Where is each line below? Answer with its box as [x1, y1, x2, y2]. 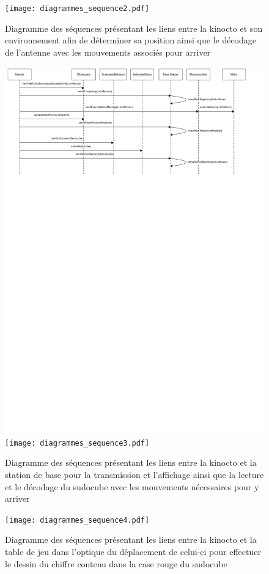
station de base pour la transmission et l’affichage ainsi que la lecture [5, 468, 264, 480]
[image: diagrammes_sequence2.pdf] [5, 4, 150, 13]
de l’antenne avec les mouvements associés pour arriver [5, 45, 211, 58]
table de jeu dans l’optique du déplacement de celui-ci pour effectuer [5, 545, 261, 557]
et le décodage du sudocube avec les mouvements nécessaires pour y [5, 480, 259, 493]
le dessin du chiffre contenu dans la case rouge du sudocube [5, 557, 227, 570]
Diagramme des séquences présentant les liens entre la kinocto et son [5, 21, 263, 34]
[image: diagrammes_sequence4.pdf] [5, 515, 150, 524]
